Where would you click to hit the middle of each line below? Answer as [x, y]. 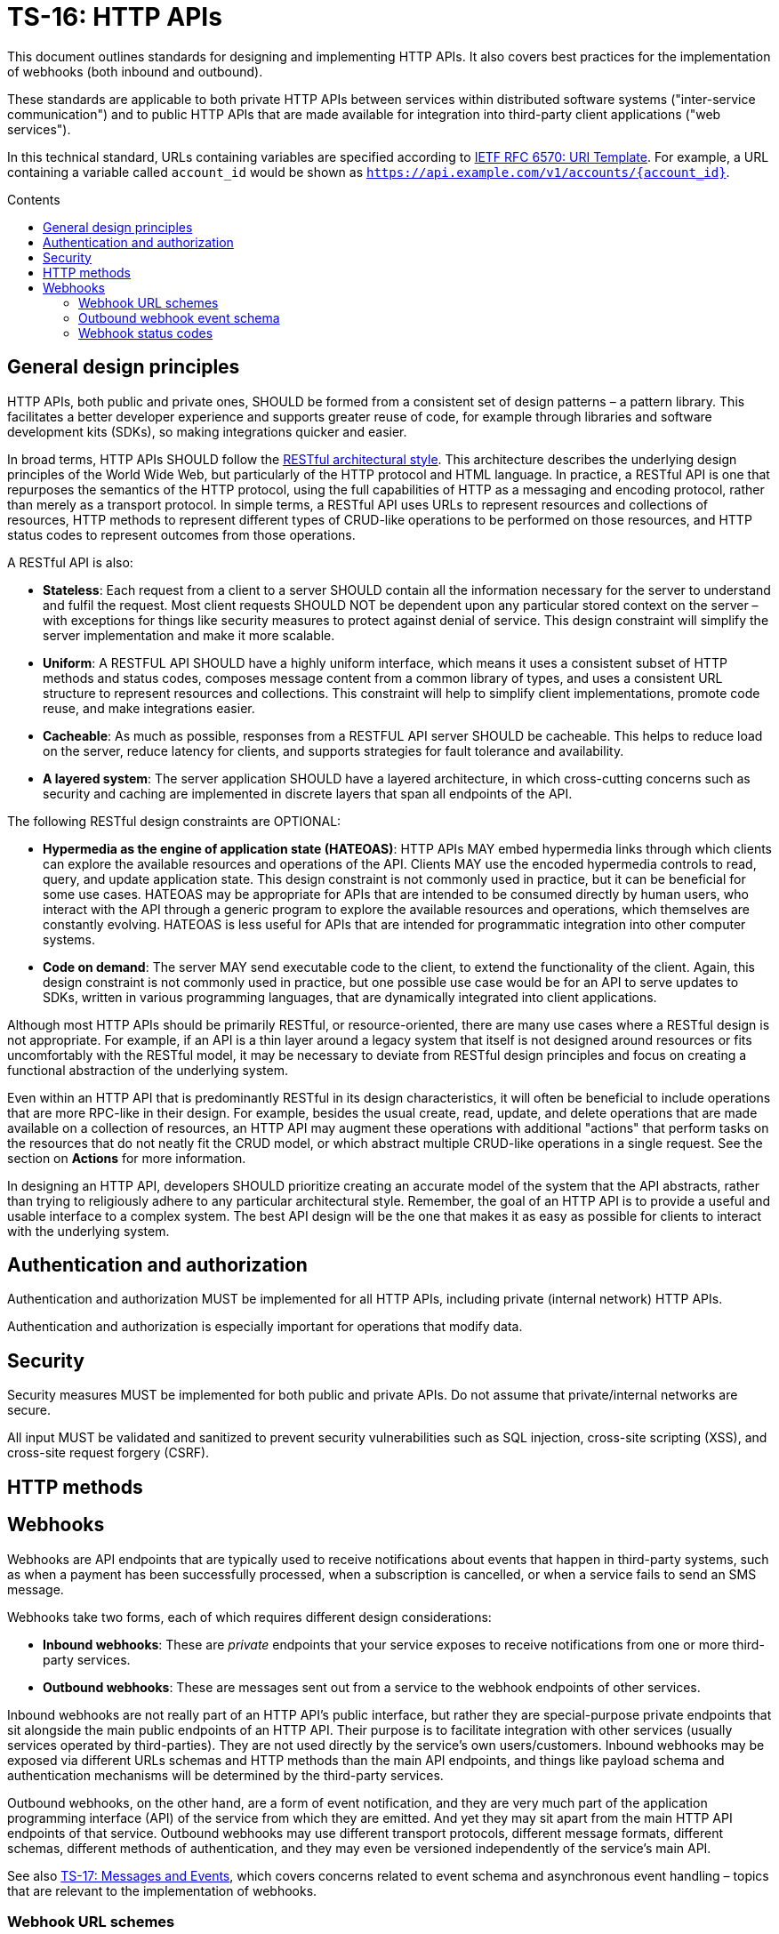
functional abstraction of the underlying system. [148, 1070]
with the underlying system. [88, 1231]
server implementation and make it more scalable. [189, 635]
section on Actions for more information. [127, 1158]
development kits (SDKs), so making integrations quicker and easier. [207, 431]
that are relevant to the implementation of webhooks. [162, 1890]
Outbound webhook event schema [179, 317]
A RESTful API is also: [70, 562]
